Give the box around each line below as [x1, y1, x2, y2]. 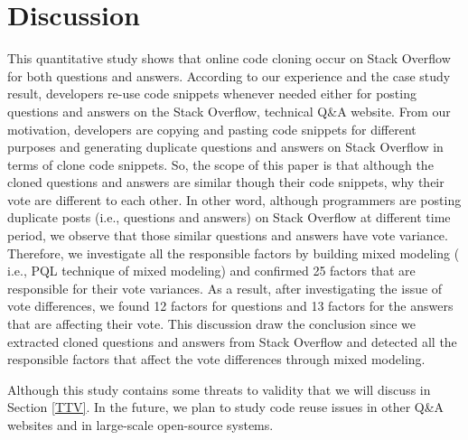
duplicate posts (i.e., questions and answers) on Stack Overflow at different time [7, 208, 451, 227]
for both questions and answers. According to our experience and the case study [7, 66, 451, 85]
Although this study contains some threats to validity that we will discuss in [7, 379, 431, 398]
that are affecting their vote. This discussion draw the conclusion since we [7, 314, 417, 333]
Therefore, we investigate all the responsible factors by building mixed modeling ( [7, 243, 460, 262]
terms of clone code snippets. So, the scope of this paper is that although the [7, 154, 434, 173]
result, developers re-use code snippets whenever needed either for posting [7, 84, 417, 103]
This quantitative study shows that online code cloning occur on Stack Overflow [7, 49, 451, 68]
